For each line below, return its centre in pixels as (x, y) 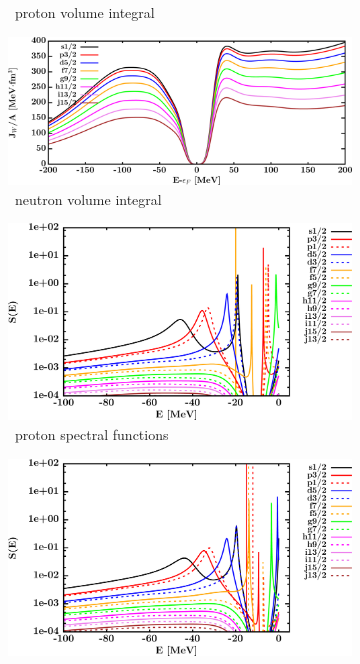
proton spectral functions (91, 434)
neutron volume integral (88, 198)
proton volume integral (84, 12)
